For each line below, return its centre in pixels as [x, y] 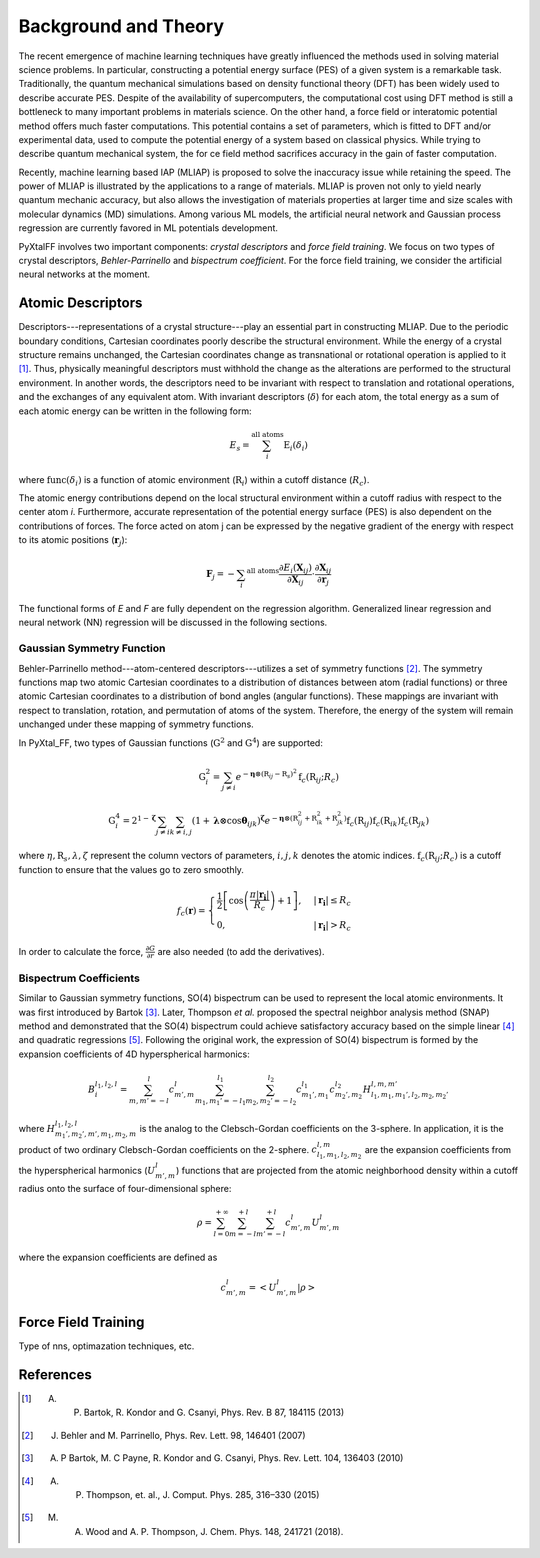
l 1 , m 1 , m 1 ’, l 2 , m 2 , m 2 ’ [409, 1095]
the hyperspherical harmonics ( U [87, 1171]
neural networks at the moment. [84, 274]
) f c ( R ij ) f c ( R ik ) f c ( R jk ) [386, 821]
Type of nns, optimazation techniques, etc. [106, 1346]
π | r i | [259, 895]
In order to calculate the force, [81, 951]
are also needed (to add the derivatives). [241, 951]
